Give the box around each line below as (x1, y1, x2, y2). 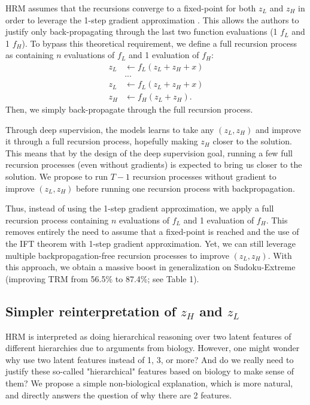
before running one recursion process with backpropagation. (76, 182, 295, 194)
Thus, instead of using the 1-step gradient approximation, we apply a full (5, 202, 274, 214)
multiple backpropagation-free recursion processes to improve (5, 249, 229, 261)
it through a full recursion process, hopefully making (5, 135, 198, 147)
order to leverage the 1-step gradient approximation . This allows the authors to (5, 13, 299, 26)
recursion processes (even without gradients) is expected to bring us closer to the (5, 158, 302, 171)
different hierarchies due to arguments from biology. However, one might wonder (5, 341, 300, 354)
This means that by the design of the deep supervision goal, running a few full (5, 146, 293, 159)
